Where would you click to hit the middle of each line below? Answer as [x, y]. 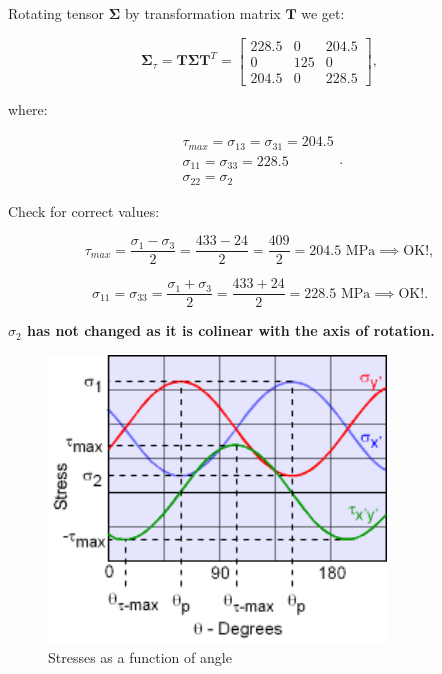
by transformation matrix [202, 13]
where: [28, 108]
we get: [323, 13]
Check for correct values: [84, 210]
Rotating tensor [56, 13]
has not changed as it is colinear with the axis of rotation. [231, 330]
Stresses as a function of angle [140, 656]
